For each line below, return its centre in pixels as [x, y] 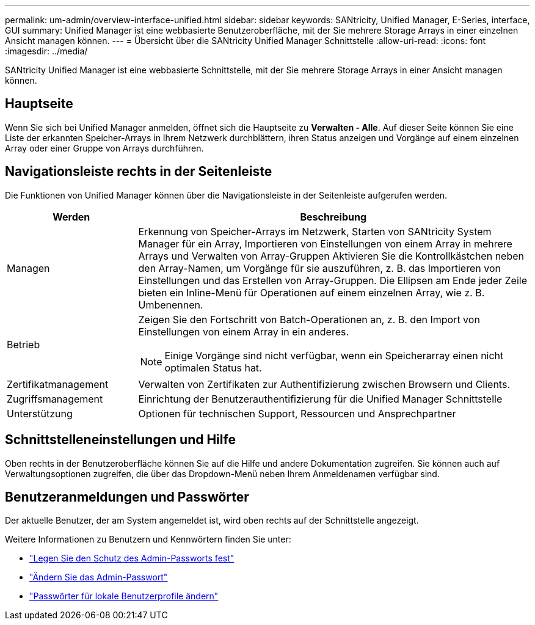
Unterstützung [40, 413]
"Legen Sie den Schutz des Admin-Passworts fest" [132, 558]
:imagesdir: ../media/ [46, 51]
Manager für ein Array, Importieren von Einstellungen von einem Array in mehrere [325, 243]
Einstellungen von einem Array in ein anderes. [244, 331]
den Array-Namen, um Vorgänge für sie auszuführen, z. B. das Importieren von [319, 268]
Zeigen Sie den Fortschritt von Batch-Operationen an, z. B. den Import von [309, 319]
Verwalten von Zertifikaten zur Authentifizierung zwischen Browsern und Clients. [324, 384]
